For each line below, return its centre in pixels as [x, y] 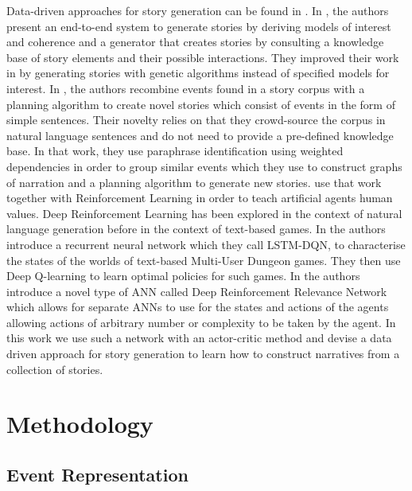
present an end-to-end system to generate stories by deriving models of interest [199, 26]
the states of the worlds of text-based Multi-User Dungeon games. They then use [204, 260]
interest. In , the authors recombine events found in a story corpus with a [186, 88]
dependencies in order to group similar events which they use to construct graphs [204, 166]
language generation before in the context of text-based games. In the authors [196, 229]
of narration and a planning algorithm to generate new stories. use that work [194, 182]
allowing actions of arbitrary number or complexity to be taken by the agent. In [201, 322]
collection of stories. [55, 369]
